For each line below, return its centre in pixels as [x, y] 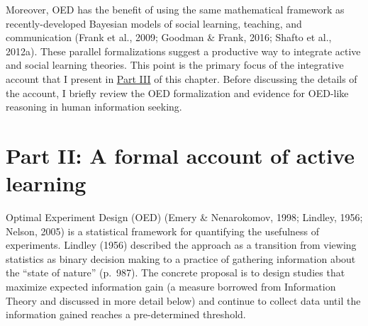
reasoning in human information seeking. [94, 107]
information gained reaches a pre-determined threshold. [126, 314]
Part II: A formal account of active [180, 155]
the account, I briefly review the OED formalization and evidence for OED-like [177, 92]
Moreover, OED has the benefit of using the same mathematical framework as [175, 9]
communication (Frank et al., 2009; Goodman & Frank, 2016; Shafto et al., [169, 37]
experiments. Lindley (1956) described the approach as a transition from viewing [181, 245]
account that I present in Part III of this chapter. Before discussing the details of [182, 78]
